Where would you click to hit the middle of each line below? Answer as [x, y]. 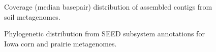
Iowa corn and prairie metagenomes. [60, 43]
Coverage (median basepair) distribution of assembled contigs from [108, 7]
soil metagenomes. [32, 16]
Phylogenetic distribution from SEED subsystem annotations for [104, 34]
